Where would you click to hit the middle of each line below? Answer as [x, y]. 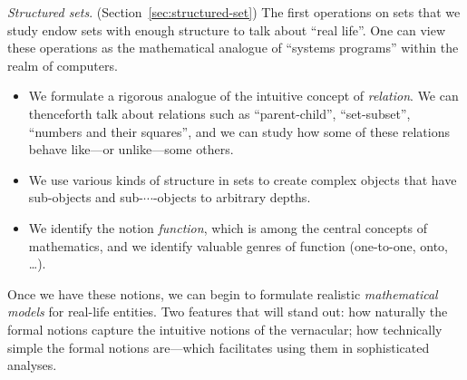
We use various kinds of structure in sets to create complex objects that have [243, 179]
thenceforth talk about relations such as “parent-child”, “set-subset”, [219, 113]
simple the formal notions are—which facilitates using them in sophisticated [219, 347]
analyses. [32, 365]
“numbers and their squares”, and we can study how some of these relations [239, 131]
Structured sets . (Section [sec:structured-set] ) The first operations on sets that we [234, 12]
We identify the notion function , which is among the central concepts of [228, 227]
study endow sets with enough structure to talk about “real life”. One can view [227, 29]
